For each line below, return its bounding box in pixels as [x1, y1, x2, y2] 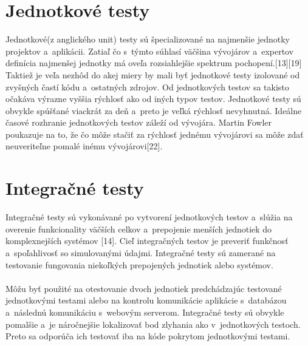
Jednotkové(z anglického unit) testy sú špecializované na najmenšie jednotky [5, 33, 290, 46]
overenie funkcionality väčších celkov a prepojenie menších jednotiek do [5, 222, 272, 235]
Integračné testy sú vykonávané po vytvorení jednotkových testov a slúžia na [5, 211, 293, 223]
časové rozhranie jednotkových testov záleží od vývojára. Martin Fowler [5, 116, 272, 129]
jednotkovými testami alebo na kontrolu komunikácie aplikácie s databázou [5, 294, 287, 307]
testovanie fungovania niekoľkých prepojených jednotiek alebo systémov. [5, 258, 273, 271]
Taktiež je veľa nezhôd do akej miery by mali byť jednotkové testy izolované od [5, 68, 300, 81]
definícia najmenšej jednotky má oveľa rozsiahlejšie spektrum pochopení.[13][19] [5, 56, 302, 69]
